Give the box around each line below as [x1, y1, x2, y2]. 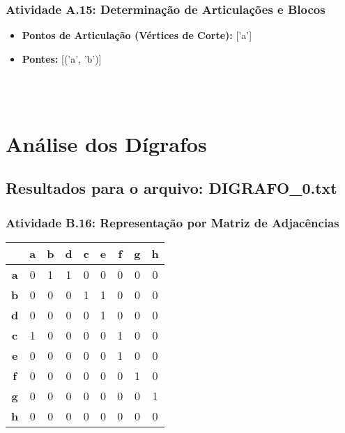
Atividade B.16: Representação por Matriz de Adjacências [6, 213, 339, 231]
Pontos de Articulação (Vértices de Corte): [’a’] [22, 28, 252, 43]
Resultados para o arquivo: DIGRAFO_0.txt [6, 177, 337, 199]
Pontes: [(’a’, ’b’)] [22, 51, 102, 66]
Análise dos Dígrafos [6, 129, 207, 158]
